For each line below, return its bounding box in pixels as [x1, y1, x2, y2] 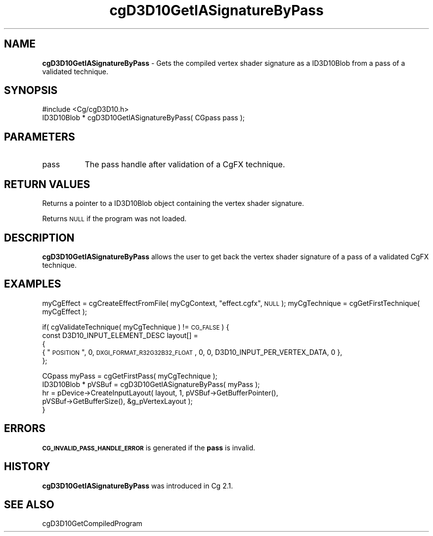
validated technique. [42, 67, 108, 76]
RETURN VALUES [4, 178, 90, 191]
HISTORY [4, 460, 50, 473]
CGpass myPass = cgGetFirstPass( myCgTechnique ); [42, 371, 217, 380]
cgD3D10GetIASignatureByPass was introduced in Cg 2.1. [42, 481, 233, 490]
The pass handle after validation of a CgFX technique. [85, 159, 285, 170]
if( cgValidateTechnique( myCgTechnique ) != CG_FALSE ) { [42, 322, 229, 331]
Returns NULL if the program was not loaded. [42, 214, 187, 223]
